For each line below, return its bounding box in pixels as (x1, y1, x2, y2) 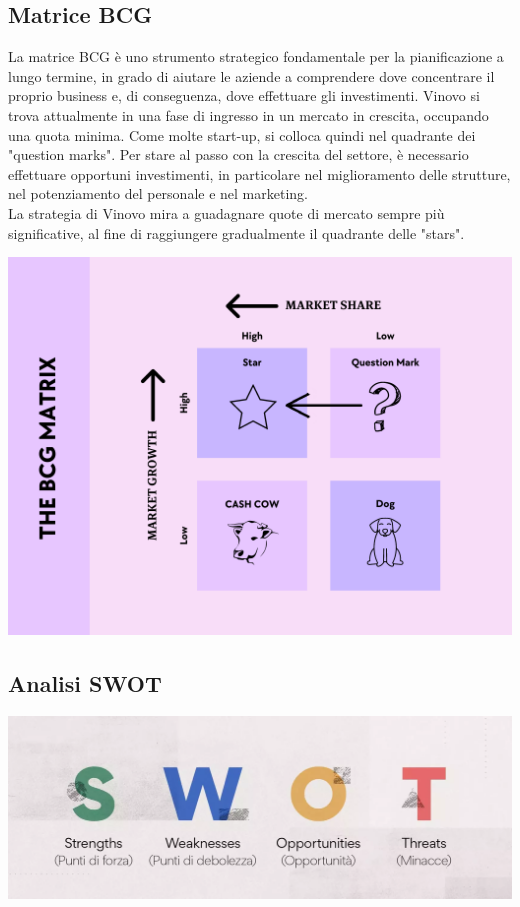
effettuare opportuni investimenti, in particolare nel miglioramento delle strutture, (8, 163, 511, 184)
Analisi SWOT (8, 668, 162, 699)
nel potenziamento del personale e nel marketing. (8, 183, 308, 204)
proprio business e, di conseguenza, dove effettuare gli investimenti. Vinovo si (8, 85, 480, 106)
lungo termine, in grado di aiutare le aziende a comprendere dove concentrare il (8, 65, 495, 86)
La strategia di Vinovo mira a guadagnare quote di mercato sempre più (8, 202, 445, 223)
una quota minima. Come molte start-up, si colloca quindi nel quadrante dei (8, 124, 476, 145)
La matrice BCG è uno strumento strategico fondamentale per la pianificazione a (8, 46, 504, 67)
